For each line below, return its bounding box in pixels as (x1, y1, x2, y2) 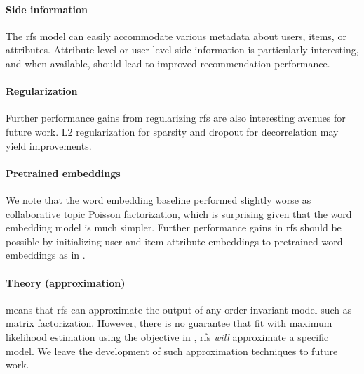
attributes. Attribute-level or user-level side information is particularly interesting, (6, 42, 359, 57)
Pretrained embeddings (6, 165, 121, 180)
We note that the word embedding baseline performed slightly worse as (6, 192, 311, 207)
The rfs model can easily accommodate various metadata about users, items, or (6, 28, 346, 43)
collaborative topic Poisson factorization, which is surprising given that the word (6, 206, 352, 221)
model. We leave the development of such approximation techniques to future (6, 343, 338, 358)
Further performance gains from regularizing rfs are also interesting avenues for (6, 110, 346, 125)
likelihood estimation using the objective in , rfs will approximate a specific (6, 329, 329, 344)
